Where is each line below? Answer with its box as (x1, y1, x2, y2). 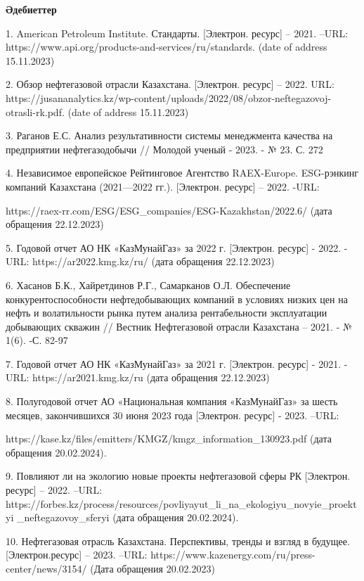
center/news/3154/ (6, 561, 87, 575)
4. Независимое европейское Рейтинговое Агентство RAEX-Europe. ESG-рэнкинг (6, 165, 359, 180)
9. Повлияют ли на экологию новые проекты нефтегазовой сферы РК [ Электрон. (6, 468, 351, 483)
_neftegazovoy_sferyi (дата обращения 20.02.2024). (16, 510, 239, 525)
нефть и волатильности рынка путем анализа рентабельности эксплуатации (6, 305, 327, 320)
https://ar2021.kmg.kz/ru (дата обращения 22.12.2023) (32, 370, 270, 385)
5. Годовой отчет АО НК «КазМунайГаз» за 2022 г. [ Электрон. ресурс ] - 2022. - (6, 240, 348, 255)
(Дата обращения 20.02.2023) (90, 561, 215, 575)
